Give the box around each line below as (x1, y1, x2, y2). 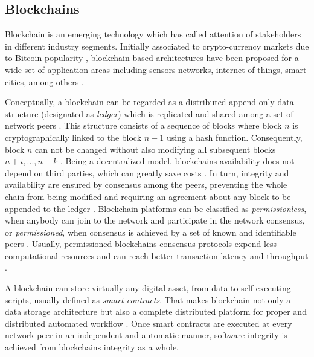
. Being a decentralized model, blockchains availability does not (60, 155, 295, 167)
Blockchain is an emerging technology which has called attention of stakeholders (5, 28, 301, 40)
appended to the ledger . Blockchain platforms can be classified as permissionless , (5, 202, 307, 214)
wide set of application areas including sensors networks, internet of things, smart (5, 63, 307, 76)
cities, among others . (5, 75, 84, 88)
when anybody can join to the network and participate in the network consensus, (5, 214, 305, 227)
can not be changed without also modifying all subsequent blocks (35, 143, 276, 155)
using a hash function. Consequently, (166, 130, 303, 143)
